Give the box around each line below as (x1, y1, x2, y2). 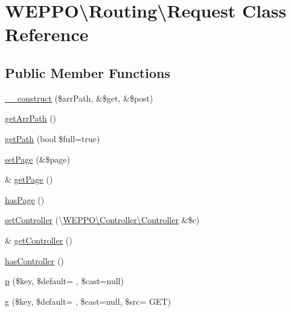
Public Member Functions (5, 63, 170, 82)
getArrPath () (5, 112, 57, 125)
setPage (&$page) (5, 152, 70, 165)
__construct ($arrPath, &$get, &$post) (5, 91, 153, 104)
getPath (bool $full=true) (5, 132, 100, 145)
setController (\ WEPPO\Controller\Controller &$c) (5, 213, 200, 226)
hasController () (5, 254, 64, 267)
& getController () (5, 233, 72, 246)
